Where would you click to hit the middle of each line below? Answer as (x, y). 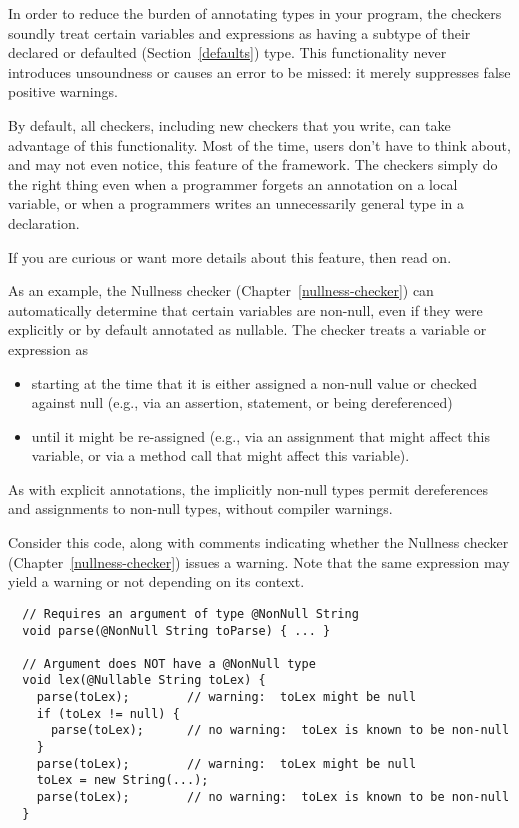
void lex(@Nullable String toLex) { (144, 680)
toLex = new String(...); (122, 780)
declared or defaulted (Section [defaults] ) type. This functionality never (227, 52)
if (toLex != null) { (108, 713)
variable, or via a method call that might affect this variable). (220, 455)
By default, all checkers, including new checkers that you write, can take (229, 124)
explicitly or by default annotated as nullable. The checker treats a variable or (247, 329)
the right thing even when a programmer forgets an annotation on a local (233, 183)
